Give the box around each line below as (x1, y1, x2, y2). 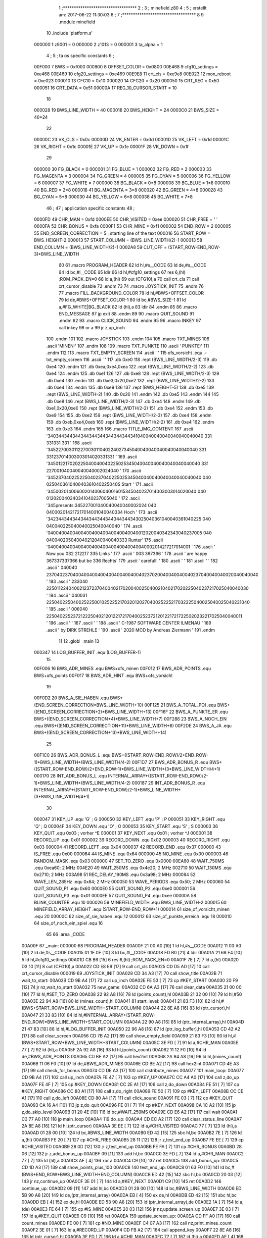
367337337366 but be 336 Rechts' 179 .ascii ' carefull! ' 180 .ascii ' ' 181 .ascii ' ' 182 (46, 558, 218, 564)
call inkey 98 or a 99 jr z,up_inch (58, 324, 125, 330)
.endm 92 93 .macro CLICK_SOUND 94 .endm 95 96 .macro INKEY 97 (58, 317, 201, 324)
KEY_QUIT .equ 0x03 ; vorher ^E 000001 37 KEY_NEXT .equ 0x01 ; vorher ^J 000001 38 (34, 830, 213, 836)
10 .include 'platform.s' (46, 30, 93, 36)
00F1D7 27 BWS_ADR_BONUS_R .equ (132, 759, 209, 765)
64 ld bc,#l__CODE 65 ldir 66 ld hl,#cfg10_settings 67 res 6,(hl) (58, 269, 186, 275)
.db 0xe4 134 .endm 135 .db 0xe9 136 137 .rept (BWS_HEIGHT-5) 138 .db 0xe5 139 (46, 384, 214, 390)
